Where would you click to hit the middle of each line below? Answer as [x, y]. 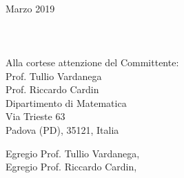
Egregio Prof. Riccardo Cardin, [71, 167]
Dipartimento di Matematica [66, 102]
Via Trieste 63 [35, 116]
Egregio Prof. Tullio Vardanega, [73, 153]
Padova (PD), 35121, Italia [62, 129]
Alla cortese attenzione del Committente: [92, 62]
